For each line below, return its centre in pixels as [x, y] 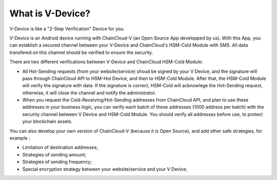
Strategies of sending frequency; [57, 162]
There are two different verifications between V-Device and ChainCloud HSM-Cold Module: [106, 62]
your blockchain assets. [47, 122]
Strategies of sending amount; [54, 154]
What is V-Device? [50, 13]
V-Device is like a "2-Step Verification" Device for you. [67, 29]
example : [20, 138]
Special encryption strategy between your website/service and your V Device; [105, 169]
